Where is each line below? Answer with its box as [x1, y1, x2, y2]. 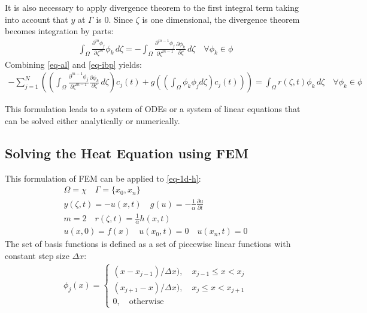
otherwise [129, 297, 164, 306]
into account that [5, 13, 68, 25]
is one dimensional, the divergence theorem [142, 13, 300, 25]
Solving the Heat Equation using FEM [5, 143, 248, 162]
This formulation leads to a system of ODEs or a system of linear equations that [5, 103, 301, 115]
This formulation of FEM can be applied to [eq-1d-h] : [5, 171, 201, 184]
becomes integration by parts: [5, 25, 114, 37]
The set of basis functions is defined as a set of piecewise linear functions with [5, 237, 291, 250]
